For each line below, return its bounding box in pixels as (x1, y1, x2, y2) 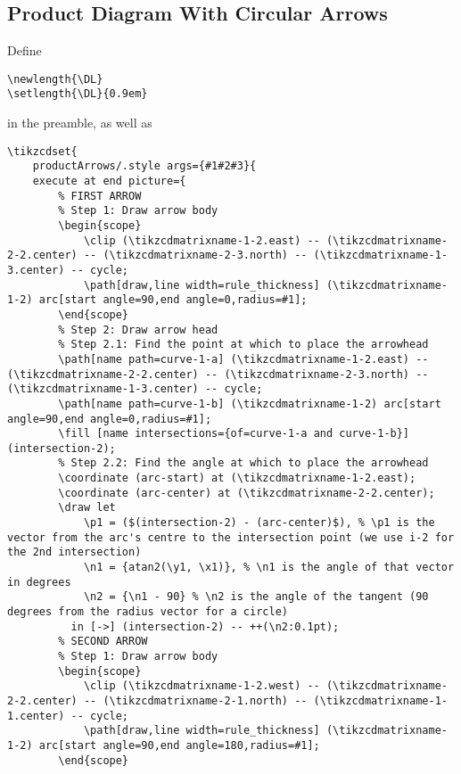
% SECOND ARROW (58, 635, 148, 648)
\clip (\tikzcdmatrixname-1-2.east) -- (83, 234, 320, 247)
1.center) (7, 709, 65, 722)
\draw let (58, 501, 116, 515)
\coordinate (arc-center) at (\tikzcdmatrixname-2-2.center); (58, 486, 435, 499)
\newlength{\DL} (7, 72, 103, 86)
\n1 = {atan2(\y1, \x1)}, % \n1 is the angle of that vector (83, 561, 455, 574)
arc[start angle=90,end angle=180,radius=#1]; (38, 738, 320, 752)
